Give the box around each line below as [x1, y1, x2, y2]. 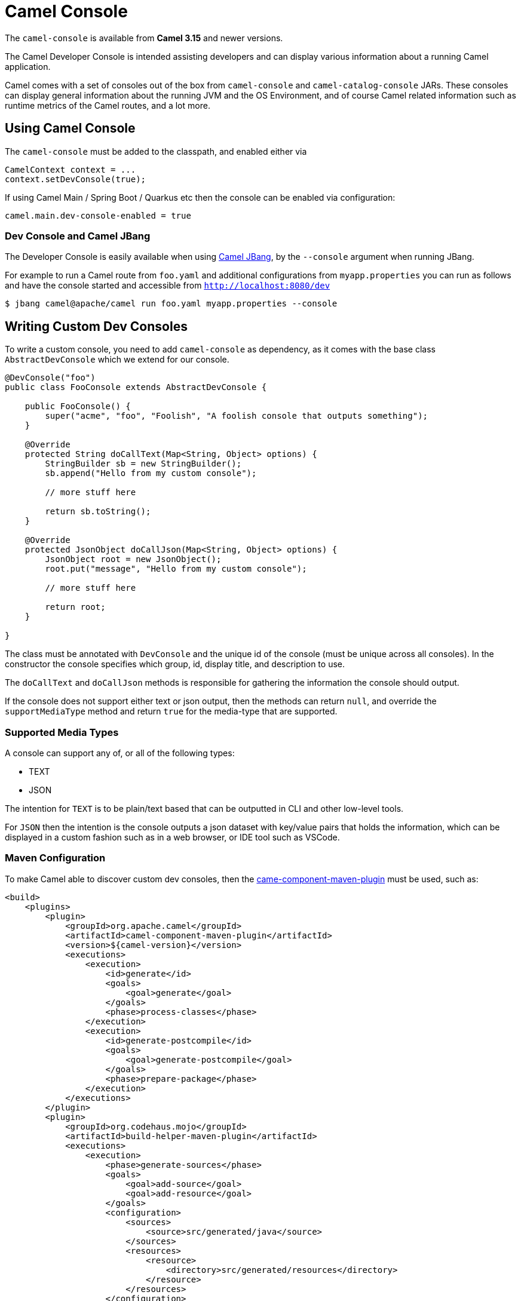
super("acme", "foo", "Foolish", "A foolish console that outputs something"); [45, 411, 428, 421]
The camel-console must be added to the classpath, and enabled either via [5, 146, 307, 157]
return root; [45, 602, 106, 612]
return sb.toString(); [45, 507, 151, 517]
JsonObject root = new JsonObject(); [45, 554, 222, 564]
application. [5, 61, 51, 72]
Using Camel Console [5, 121, 136, 136]
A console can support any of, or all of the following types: [5, 747, 235, 758]
